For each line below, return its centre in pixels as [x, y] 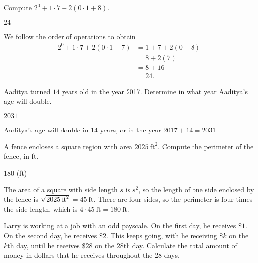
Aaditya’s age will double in [46, 130]
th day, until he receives [44, 245]
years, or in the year [130, 130]
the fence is [21, 199]
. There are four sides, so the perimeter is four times [173, 199]
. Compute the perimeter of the [206, 146]
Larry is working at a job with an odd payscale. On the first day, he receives [120, 226]
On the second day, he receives [51, 235]
